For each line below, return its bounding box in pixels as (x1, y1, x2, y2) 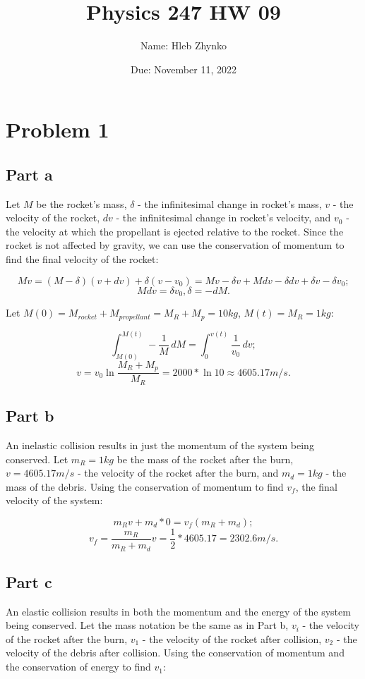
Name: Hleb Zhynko (140, 38, 227, 53)
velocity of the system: (6, 493, 103, 508)
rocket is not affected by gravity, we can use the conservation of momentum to (6, 238, 345, 252)
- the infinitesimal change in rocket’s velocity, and (116, 210, 331, 225)
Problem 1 (6, 115, 109, 144)
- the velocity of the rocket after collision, (142, 631, 322, 646)
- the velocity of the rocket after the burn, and (77, 465, 279, 480)
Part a (6, 163, 53, 185)
